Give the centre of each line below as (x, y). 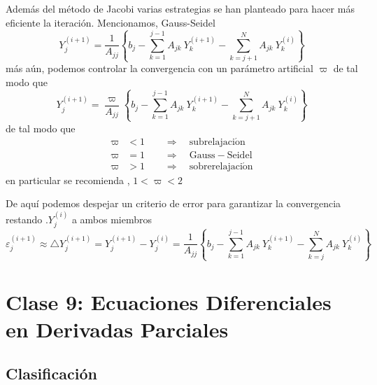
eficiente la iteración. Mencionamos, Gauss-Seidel (111, 22)
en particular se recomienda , (68, 180)
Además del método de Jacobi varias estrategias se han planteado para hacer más (180, 8)
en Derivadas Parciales (117, 329)
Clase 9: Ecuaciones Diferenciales (169, 301)
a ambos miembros (112, 219)
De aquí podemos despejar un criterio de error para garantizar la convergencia (173, 203)
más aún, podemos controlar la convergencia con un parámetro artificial (159, 68)
